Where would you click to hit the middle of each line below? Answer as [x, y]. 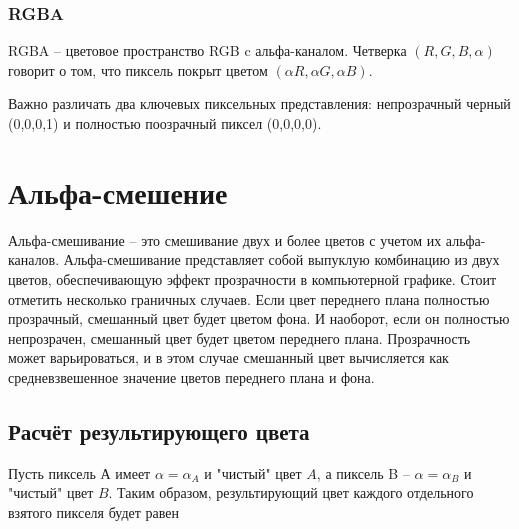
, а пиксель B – [363, 472]
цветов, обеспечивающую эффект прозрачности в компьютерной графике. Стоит [252, 278]
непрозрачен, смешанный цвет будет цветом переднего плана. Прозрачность [239, 337]
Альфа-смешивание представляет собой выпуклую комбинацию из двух [281, 259]
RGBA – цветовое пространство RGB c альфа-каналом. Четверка [207, 50]
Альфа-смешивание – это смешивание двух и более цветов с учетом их [225, 239]
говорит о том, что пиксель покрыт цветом [138, 69]
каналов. [34, 259]
